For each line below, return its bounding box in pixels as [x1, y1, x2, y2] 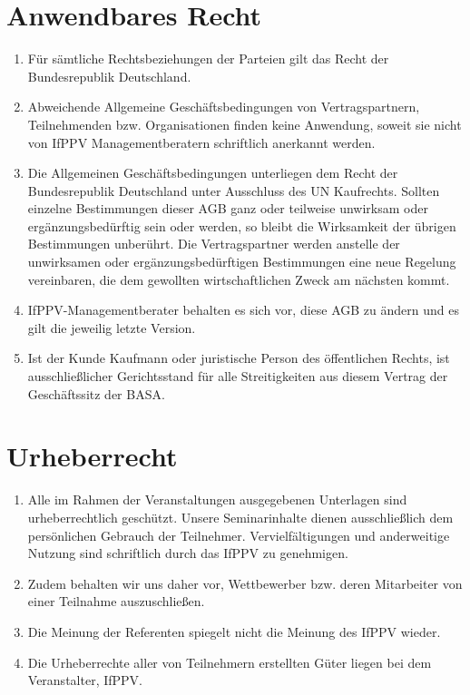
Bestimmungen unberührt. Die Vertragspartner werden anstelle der [27, 234, 400, 253]
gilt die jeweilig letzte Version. [27, 318, 196, 337]
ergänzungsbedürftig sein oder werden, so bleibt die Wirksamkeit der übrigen [27, 216, 456, 235]
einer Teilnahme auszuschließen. [27, 592, 205, 611]
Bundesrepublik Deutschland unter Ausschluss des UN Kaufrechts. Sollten [27, 181, 440, 200]
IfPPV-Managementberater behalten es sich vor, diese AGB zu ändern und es [27, 300, 459, 319]
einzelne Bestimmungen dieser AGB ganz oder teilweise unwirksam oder [27, 199, 428, 218]
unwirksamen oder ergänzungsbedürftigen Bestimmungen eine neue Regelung [27, 252, 456, 271]
